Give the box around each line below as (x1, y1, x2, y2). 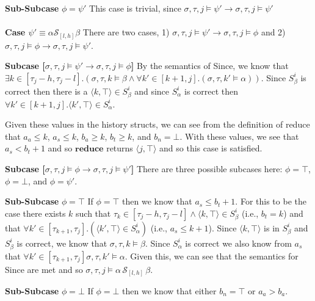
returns (106, 142, 133, 154)
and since (134, 84, 170, 97)
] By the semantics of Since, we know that (131, 59, 289, 72)
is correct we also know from (185, 236, 292, 249)
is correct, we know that (16, 236, 107, 249)
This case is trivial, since (89, 2, 181, 14)
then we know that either (122, 285, 217, 297)
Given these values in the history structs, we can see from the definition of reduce (5, 118, 310, 131)
